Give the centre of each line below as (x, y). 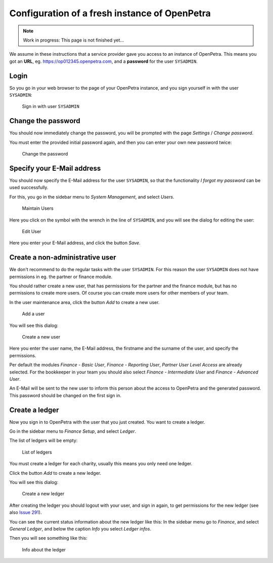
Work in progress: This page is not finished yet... (73, 40)
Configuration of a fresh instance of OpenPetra (110, 13)
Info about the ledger (44, 549)
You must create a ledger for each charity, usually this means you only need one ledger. (101, 464)
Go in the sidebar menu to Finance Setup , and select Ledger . (73, 431)
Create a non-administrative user (63, 258)
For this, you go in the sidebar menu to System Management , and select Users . (92, 197)
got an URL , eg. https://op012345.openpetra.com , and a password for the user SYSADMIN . (103, 61)
